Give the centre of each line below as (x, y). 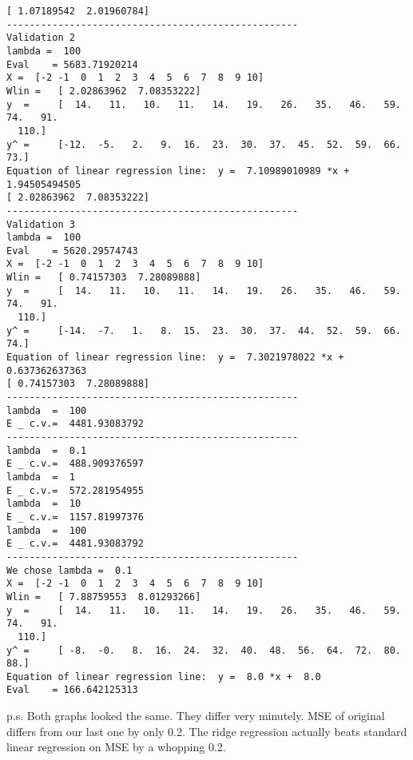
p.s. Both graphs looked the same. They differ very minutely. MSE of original (196, 716)
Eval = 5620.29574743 (72, 251)
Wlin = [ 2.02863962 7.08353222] (104, 91)
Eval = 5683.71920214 (72, 64)
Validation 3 (41, 224)
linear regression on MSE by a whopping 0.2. (116, 747)
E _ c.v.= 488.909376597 (75, 464)
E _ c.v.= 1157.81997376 (75, 517)
